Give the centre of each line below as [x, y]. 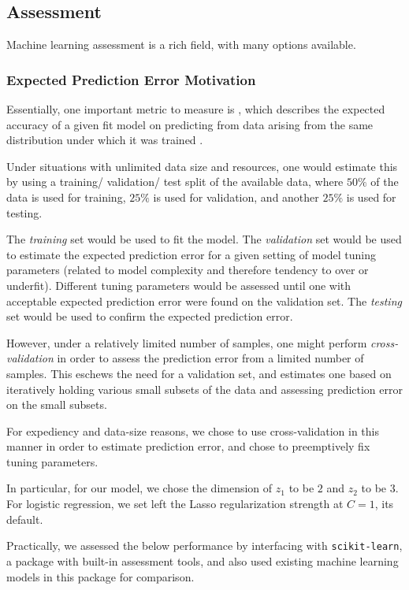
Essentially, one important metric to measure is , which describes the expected [196, 109]
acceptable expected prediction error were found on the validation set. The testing [204, 301]
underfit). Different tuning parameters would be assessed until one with [179, 285]
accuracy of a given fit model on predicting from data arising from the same [190, 124]
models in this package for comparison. [100, 576]
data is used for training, [66, 197]
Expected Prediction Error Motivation [131, 79]
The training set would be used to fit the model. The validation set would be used [204, 239]
